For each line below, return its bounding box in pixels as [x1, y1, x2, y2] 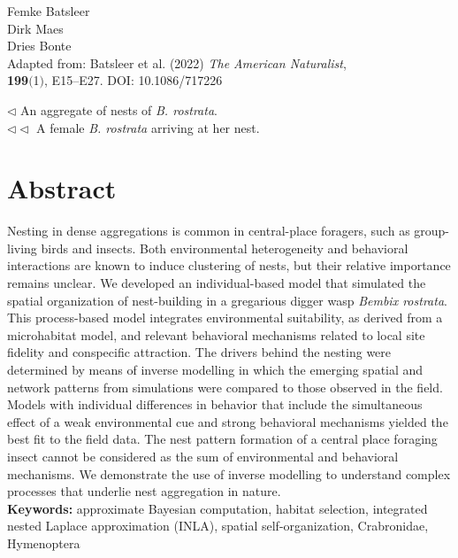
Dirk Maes [7, 19, 64, 37]
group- [414, 221, 450, 240]
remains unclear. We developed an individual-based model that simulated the [7, 274, 426, 292]
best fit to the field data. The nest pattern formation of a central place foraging [7, 430, 438, 448]
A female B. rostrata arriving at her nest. [36, 118, 260, 136]
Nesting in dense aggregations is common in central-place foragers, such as [7, 221, 410, 240]
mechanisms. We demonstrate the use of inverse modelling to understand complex [7, 464, 451, 483]
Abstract [7, 170, 117, 206]
